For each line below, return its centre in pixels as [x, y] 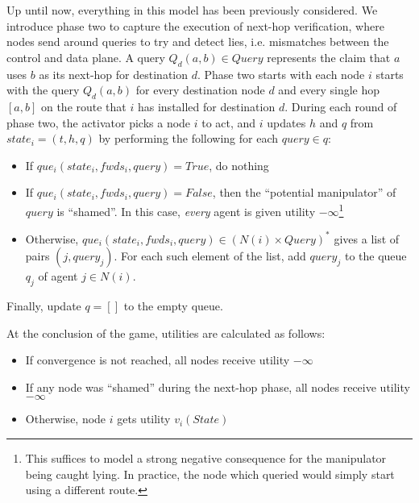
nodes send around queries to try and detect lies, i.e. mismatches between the [198, 42]
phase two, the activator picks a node [99, 122]
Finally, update [44, 306]
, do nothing [239, 165]
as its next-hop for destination [113, 74]
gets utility [144, 419]
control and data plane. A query [86, 57]
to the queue [375, 256]
